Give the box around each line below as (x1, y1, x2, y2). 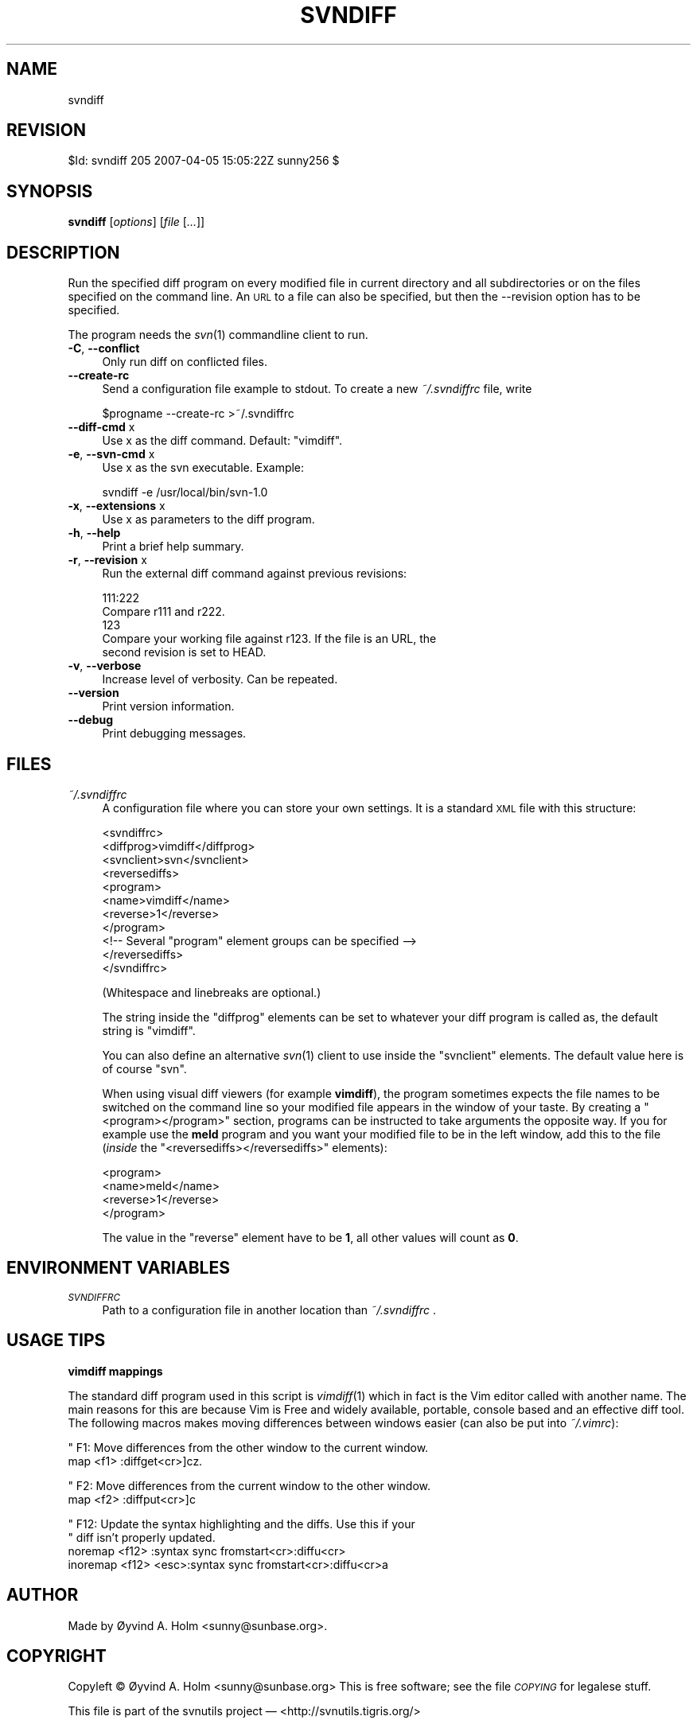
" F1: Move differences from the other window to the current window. (68, 1440, 429, 1454)
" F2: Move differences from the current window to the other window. (68, 1478, 430, 1492)
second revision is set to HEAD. (102, 645, 267, 660)
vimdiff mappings (68, 1364, 163, 1378)
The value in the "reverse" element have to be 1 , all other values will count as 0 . (102, 1230, 519, 1244)
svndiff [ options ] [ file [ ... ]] (68, 215, 205, 229)
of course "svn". (102, 1061, 187, 1076)
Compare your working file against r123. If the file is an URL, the (102, 632, 437, 646)
